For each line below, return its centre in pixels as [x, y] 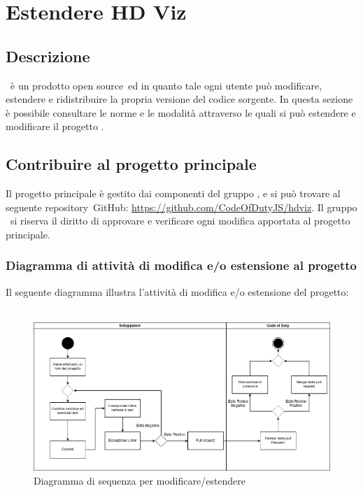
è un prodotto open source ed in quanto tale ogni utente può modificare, [166, 85]
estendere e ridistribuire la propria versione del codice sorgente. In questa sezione [179, 99]
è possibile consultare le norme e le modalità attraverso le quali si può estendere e [181, 112]
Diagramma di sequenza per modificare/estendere [140, 480]
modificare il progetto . [55, 126]
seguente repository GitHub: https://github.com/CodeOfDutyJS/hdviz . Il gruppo [181, 207]
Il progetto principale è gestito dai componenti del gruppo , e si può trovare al [173, 193]
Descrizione [48, 56]
